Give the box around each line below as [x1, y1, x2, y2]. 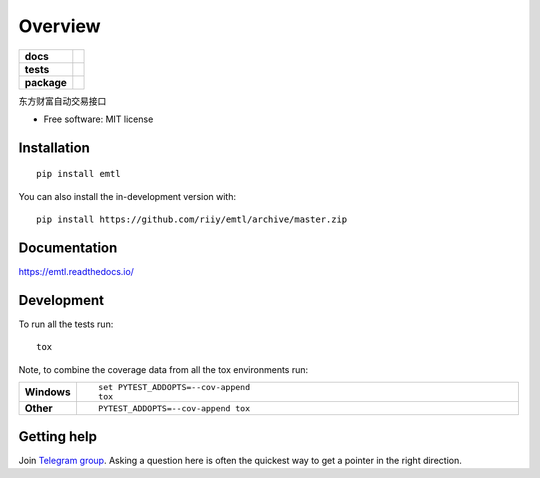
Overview [18, 15, 101, 37]
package [24, 75, 67, 89]
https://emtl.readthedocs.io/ [18, 266, 135, 278]
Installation [18, 139, 90, 156]
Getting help [18, 428, 97, 445]
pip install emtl [36, 168, 121, 180]
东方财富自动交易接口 [18, 95, 107, 107]
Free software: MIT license [43, 113, 154, 125]
